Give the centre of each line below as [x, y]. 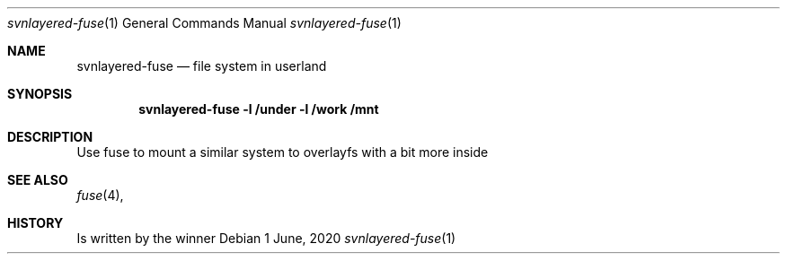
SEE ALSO [38, 180]
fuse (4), [100, 195]
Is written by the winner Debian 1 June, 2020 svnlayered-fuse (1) [266, 238]
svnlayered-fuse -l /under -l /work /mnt [259, 109]
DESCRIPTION [50, 137]
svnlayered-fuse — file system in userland [202, 66]
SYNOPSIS [40, 94]
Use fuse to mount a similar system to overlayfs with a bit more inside [283, 152]
